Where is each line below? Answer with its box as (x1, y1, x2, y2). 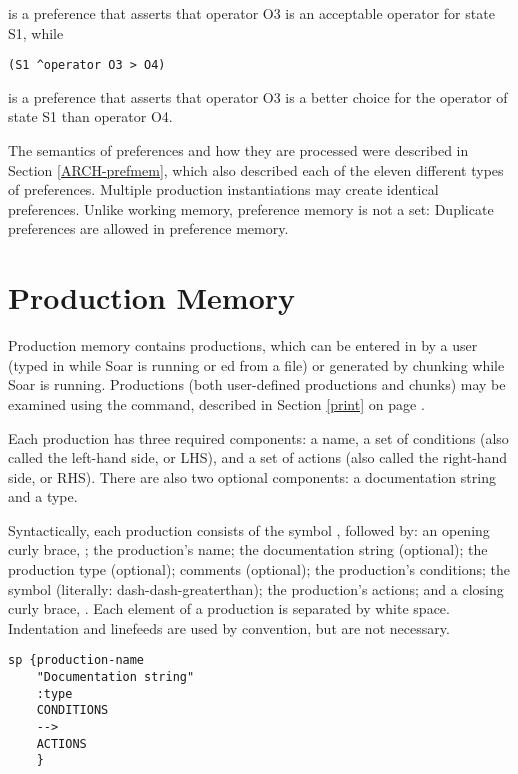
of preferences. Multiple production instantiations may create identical (8, 179, 439, 200)
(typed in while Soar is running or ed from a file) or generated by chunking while (8, 354, 505, 375)
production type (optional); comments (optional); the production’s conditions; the (8, 559, 511, 580)
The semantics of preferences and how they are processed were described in (8, 140, 469, 161)
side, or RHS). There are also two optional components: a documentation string (8, 466, 496, 487)
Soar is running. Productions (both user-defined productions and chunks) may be (8, 374, 506, 395)
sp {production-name (8, 653, 145, 668)
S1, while (8, 22, 64, 43)
